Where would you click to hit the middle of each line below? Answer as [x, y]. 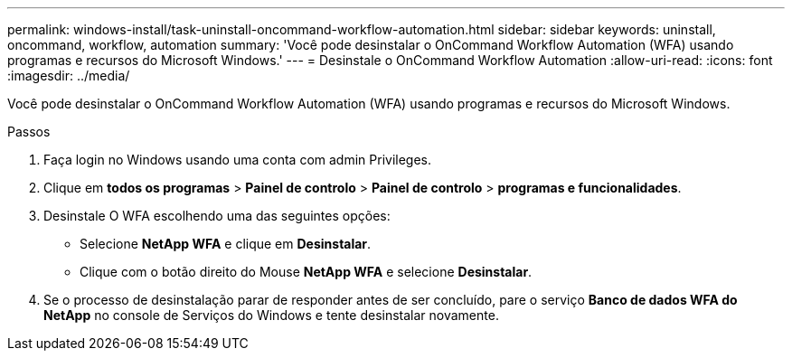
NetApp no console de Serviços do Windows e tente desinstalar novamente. [271, 315]
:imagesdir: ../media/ [69, 75]
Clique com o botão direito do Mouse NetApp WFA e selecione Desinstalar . [306, 272]
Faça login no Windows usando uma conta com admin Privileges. [238, 160]
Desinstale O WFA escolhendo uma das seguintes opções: [217, 216]
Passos [29, 132]
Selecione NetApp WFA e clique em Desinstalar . [226, 244]
